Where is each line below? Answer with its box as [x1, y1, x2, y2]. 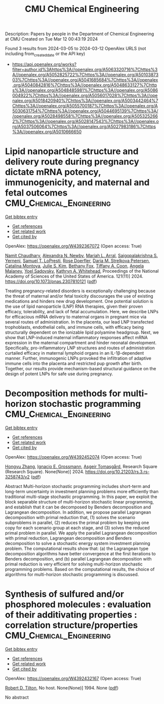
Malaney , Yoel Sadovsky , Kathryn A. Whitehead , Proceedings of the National [5, 268, 159, 274]
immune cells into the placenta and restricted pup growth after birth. [5, 360, 143, 366]
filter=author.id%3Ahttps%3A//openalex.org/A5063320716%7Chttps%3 [12, 66, 158, 72]
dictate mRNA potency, [5, 167, 101, 178]
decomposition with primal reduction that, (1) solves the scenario [5, 514, 136, 520]
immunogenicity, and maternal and [5, 177, 150, 188]
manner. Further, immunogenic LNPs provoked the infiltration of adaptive [5, 355, 152, 361]
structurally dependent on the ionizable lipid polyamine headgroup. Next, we [5, 329, 159, 335]
